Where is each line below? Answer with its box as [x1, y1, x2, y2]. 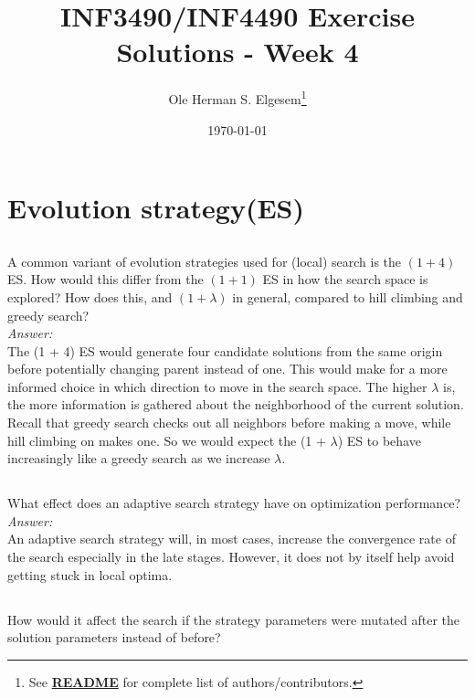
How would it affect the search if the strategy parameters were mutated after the [7, 609, 460, 629]
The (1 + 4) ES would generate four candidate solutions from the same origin [7, 341, 443, 360]
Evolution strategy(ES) [7, 189, 304, 227]
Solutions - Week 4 [116, 33, 359, 70]
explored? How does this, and [7, 287, 173, 306]
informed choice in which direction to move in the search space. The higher [7, 376, 427, 396]
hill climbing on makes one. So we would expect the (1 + [7, 430, 326, 449]
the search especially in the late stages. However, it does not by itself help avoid [7, 547, 455, 566]
